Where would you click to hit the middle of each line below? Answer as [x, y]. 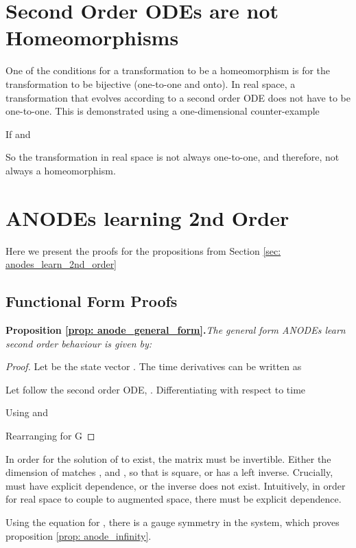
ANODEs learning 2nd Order [147, 217]
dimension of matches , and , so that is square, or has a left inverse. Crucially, [169, 472]
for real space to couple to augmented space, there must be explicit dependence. [174, 499]
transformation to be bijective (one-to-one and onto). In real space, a [151, 83]
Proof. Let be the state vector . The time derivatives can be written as [154, 366]
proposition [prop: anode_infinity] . [79, 535]
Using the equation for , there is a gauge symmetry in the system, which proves [173, 522]
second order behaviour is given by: [79, 343]
